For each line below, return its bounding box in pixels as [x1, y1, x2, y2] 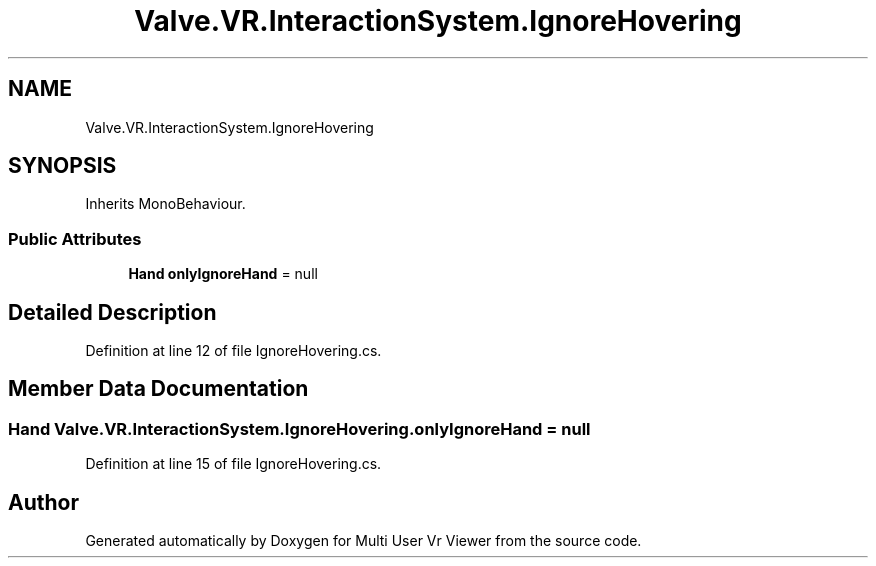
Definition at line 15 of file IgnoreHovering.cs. [85, 455, 382, 473]
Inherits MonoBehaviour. [85, 195, 246, 213]
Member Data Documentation [8, 376, 309, 402]
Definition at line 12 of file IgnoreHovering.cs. [85, 342, 382, 360]
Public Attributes [8, 228, 142, 249]
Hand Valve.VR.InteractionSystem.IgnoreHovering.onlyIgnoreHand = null [8, 418, 591, 439]
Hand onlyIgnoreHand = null [128, 265, 318, 283]
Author [8, 489, 79, 515]
